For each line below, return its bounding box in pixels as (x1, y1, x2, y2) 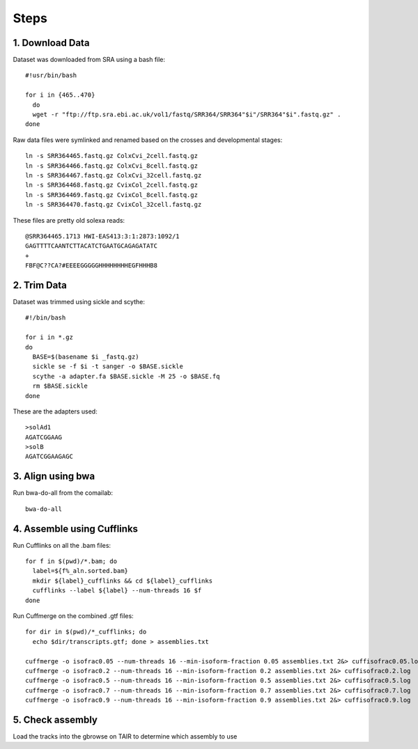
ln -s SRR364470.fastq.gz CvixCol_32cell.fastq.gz (25, 200, 202, 209)
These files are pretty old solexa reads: (13, 216, 125, 224)
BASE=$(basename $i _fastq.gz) (32, 352, 139, 361)
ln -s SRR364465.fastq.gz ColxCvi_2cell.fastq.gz (25, 152, 199, 160)
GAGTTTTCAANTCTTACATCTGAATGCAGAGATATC (25, 242, 158, 250)
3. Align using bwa (13, 471, 95, 482)
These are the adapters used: (13, 407, 98, 416)
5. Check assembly (13, 713, 98, 725)
